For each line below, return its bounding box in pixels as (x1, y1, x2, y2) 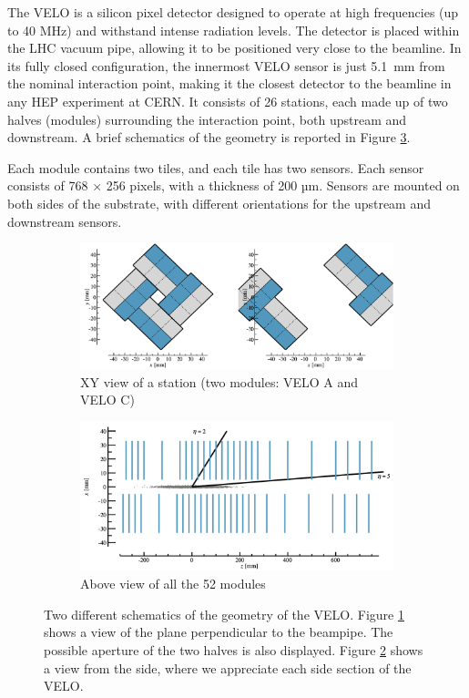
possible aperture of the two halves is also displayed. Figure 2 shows (44, 641, 423, 660)
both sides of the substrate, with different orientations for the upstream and (7, 193, 432, 212)
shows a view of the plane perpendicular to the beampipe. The (44, 622, 393, 642)
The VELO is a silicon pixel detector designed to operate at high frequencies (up (7, 3, 459, 21)
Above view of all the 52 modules (80, 574, 266, 593)
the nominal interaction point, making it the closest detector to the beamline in (7, 74, 452, 93)
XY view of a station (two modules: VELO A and (80, 372, 359, 391)
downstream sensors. (7, 211, 122, 231)
